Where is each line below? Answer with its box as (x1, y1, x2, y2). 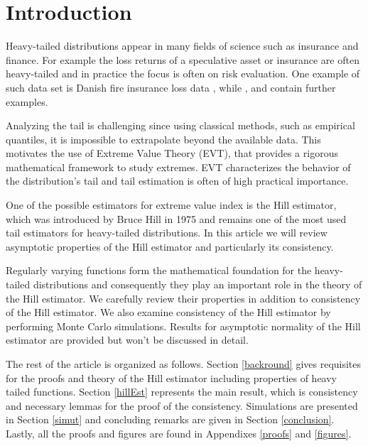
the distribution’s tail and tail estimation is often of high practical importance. (6, 173, 349, 188)
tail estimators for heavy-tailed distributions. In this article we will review (6, 225, 328, 240)
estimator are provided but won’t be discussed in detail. (6, 332, 249, 347)
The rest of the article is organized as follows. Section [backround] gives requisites (6, 357, 362, 371)
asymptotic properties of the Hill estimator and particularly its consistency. (6, 239, 334, 254)
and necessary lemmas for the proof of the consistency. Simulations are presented (6, 398, 358, 413)
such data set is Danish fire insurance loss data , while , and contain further (6, 80, 336, 94)
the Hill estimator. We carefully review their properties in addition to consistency (6, 290, 361, 305)
